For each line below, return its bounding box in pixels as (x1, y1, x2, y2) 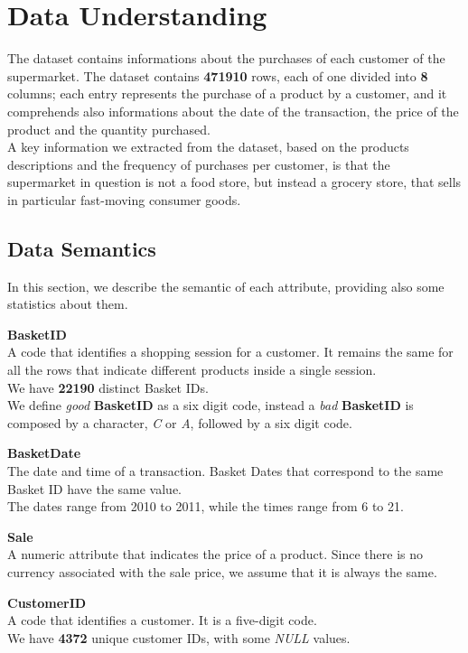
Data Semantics (7, 234, 156, 262)
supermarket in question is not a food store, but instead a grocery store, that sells (7, 173, 462, 191)
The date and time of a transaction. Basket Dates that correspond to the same (7, 462, 444, 480)
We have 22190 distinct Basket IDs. (7, 378, 209, 396)
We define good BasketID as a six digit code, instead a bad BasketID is (7, 396, 414, 415)
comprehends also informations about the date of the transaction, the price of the (7, 101, 459, 120)
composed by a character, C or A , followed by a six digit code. (7, 413, 352, 432)
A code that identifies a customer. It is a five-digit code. (7, 611, 317, 630)
